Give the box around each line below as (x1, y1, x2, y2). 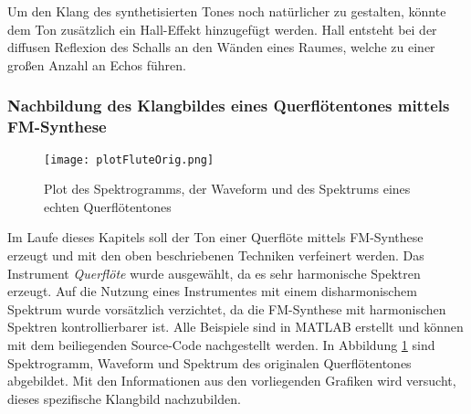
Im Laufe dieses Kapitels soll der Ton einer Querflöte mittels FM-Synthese (7, 228, 424, 247)
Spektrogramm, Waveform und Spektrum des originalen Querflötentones (7, 353, 412, 372)
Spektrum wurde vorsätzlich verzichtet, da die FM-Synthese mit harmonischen (7, 299, 446, 318)
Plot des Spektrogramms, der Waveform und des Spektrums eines (44, 179, 411, 198)
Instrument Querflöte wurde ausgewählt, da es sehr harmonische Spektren (7, 263, 421, 282)
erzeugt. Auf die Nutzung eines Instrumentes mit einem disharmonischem (7, 281, 417, 301)
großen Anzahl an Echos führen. (7, 55, 186, 74)
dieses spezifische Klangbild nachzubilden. (7, 388, 241, 408)
